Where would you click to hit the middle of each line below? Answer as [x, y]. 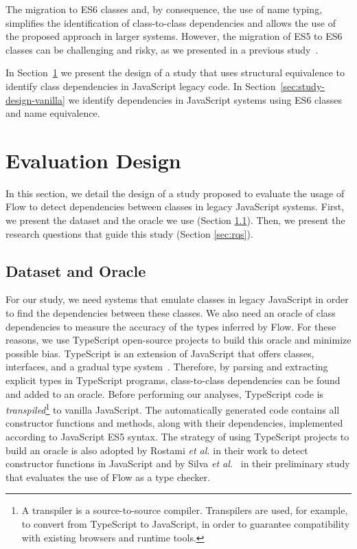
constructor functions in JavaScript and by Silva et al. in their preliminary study [178, 463]
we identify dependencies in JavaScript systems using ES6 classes [205, 99]
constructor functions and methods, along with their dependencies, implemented [174, 423]
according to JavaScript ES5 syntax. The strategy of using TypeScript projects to [177, 437]
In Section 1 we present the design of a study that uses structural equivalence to [175, 72]
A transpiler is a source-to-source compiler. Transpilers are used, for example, [185, 510]
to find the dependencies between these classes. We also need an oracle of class [171, 313]
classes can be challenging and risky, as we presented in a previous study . [162, 49]
